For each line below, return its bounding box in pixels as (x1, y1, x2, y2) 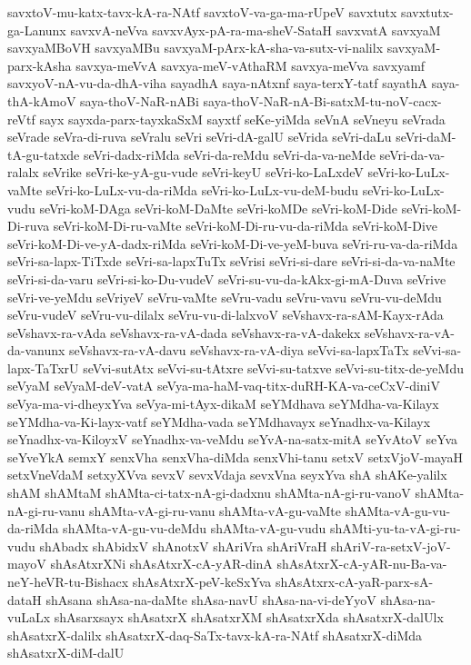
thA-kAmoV (7, 91, 76, 110)
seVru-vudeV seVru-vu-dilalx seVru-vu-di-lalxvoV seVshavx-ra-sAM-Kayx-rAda (7, 305, 444, 324)
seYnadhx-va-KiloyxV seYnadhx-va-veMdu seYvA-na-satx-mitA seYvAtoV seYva (7, 430, 458, 449)
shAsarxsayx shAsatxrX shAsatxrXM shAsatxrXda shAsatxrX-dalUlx (54, 608, 444, 627)
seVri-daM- (396, 127, 456, 146)
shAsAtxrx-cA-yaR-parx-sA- (276, 572, 434, 591)
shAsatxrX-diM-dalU (7, 643, 125, 662)
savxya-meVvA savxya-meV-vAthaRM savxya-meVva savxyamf (75, 55, 426, 74)
